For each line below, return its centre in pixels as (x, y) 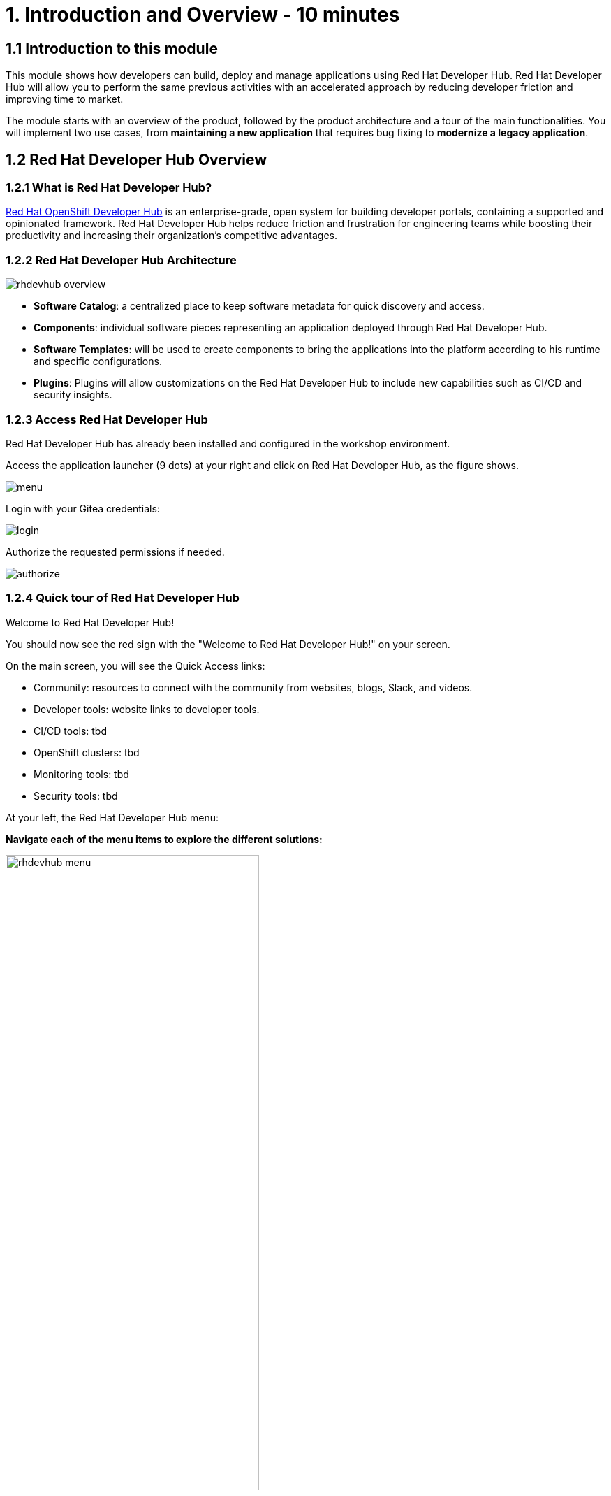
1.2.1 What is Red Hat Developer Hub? (109, 188)
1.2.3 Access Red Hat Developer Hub (107, 419)
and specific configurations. (98, 361)
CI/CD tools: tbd (71, 731)
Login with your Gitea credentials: (83, 508)
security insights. (73, 395)
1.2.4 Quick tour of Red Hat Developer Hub (123, 598)
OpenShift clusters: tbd (87, 752)
